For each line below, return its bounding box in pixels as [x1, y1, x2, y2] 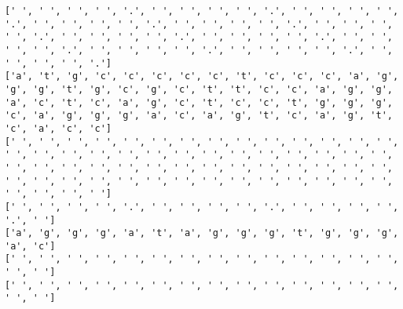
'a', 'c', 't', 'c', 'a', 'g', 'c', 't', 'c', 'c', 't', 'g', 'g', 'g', [5, 96, 393, 108]
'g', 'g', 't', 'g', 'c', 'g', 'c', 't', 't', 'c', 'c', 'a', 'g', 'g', [5, 83, 393, 95]
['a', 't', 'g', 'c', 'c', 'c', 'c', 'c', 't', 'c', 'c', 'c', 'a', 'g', [5, 71, 399, 82]
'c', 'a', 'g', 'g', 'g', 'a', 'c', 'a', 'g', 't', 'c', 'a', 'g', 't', [5, 110, 393, 122]
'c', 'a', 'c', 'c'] [5, 122, 112, 134]
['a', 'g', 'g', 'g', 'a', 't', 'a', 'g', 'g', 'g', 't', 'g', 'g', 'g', [5, 227, 399, 239]
